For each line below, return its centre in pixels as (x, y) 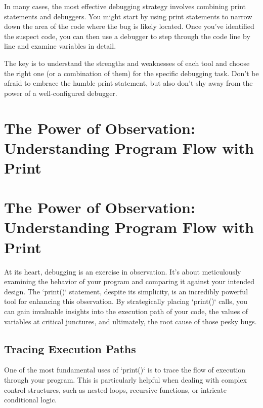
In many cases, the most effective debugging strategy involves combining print (125, 6)
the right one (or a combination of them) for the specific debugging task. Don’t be (131, 73)
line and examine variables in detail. (60, 46)
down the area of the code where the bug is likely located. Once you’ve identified (129, 26)
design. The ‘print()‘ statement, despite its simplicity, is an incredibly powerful (126, 291)
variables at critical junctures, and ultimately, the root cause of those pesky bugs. (130, 321)
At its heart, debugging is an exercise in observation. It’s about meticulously (123, 271)
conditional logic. (31, 400)
